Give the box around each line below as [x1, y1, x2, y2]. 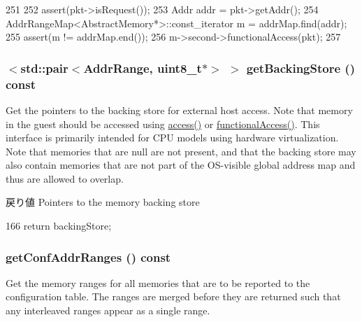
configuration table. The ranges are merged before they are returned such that [6, 289, 341, 304]
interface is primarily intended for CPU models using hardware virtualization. [6, 130, 339, 145]
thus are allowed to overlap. [6, 171, 124, 185]
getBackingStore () [246, 59, 355, 76]
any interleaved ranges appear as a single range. [6, 303, 210, 318]
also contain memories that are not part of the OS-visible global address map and [6, 157, 356, 172]
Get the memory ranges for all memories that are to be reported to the [6, 275, 310, 290]
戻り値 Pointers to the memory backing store [6, 195, 200, 209]
